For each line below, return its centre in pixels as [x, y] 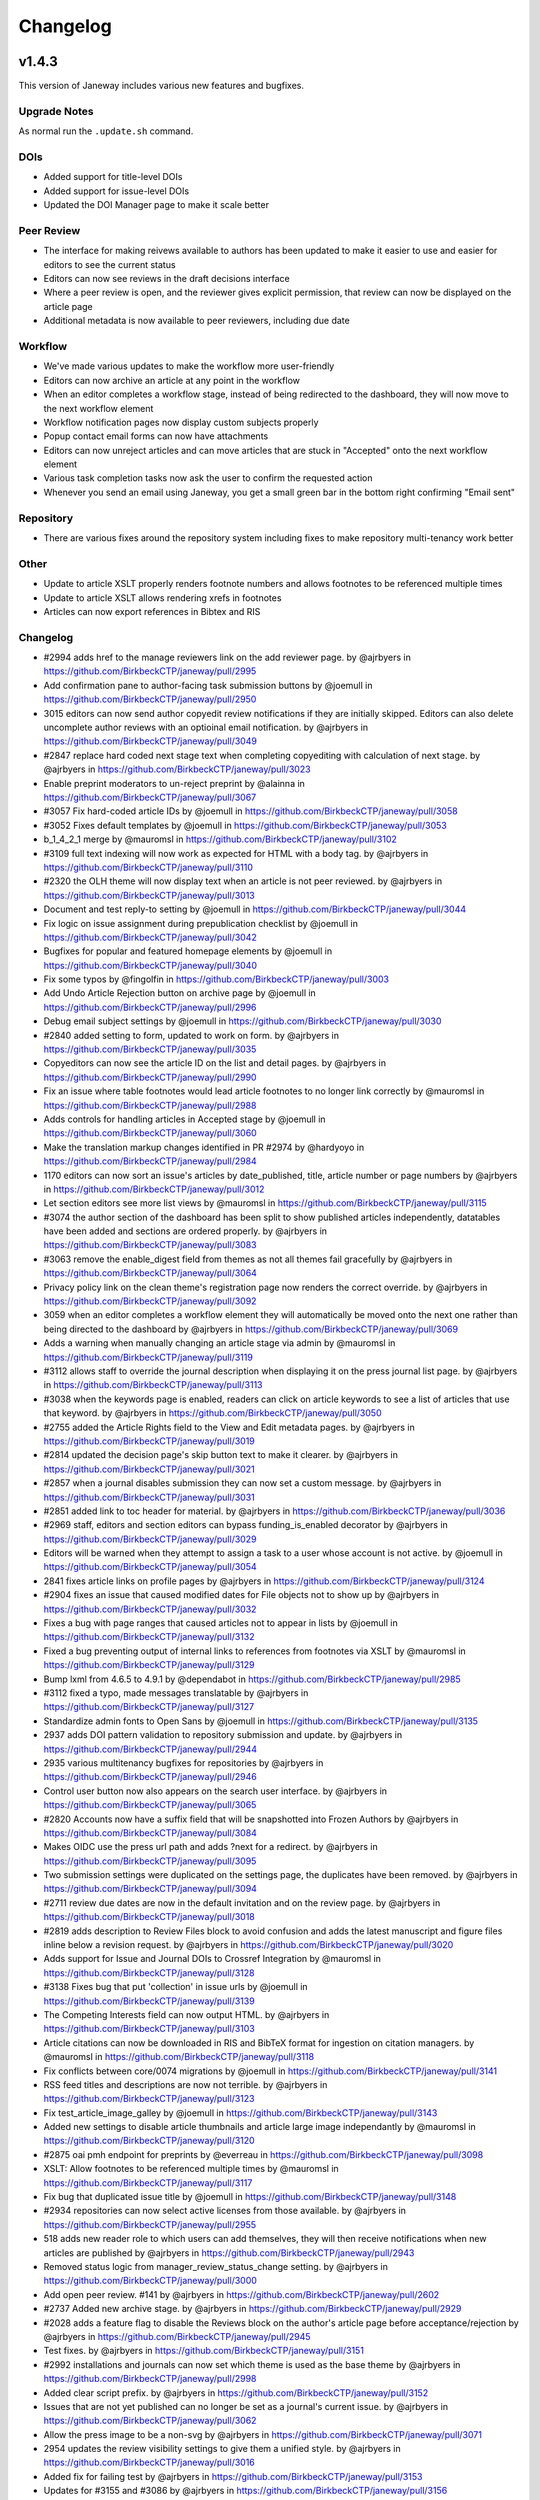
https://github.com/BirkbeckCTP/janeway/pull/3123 [149, 2099]
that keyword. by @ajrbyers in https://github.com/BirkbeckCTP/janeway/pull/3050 [212, 1413]
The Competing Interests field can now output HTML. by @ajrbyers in [186, 2014]
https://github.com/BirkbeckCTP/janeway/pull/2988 [150, 1105]
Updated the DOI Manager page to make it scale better [156, 205]
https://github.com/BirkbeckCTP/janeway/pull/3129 [149, 1665]
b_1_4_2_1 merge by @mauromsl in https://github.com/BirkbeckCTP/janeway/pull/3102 [220, 839]
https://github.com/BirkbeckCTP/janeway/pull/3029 [150, 1539]
